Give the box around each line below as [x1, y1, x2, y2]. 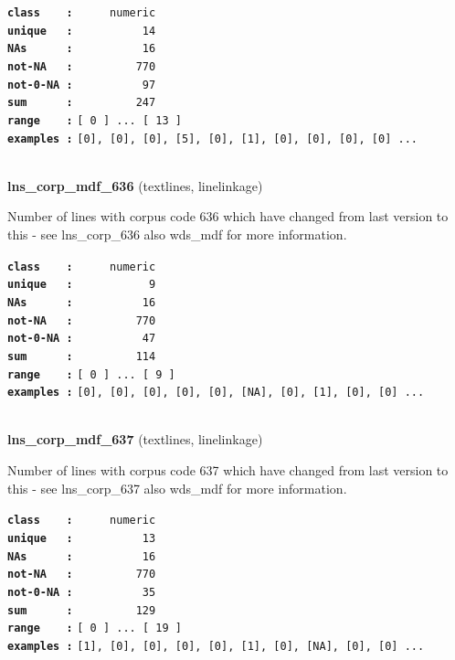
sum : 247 [7, 96, 156, 110]
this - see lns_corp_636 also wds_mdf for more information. [7, 225, 347, 244]
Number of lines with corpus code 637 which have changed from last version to [7, 461, 449, 480]
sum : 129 [7, 603, 156, 617]
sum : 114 [7, 349, 156, 363]
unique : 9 [7, 278, 156, 292]
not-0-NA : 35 [7, 585, 156, 599]
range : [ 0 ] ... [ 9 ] [7, 367, 175, 381]
